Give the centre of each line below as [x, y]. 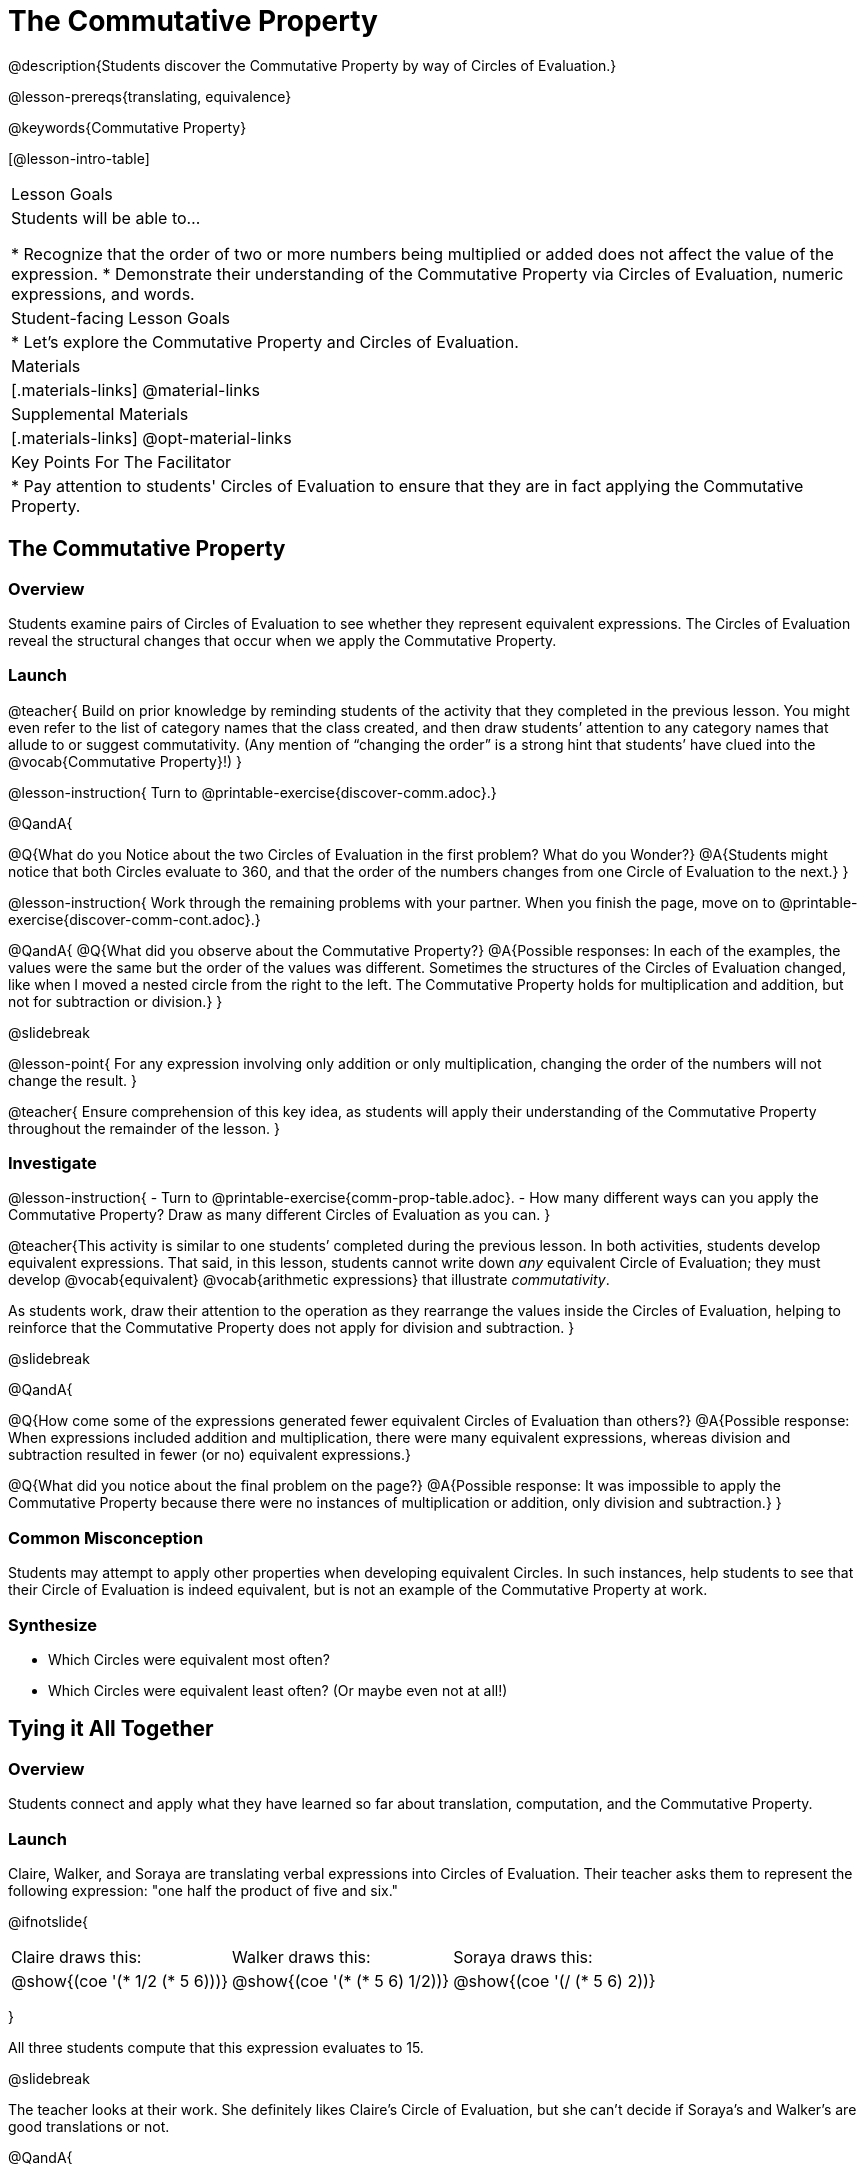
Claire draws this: [76, 1956]
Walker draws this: [301, 1956]
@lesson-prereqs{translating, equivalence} [150, 96]
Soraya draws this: [523, 1956]
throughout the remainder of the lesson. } [144, 1128]
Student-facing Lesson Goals [121, 317]
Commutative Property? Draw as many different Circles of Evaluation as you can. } [279, 1215]
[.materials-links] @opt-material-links [151, 437]
